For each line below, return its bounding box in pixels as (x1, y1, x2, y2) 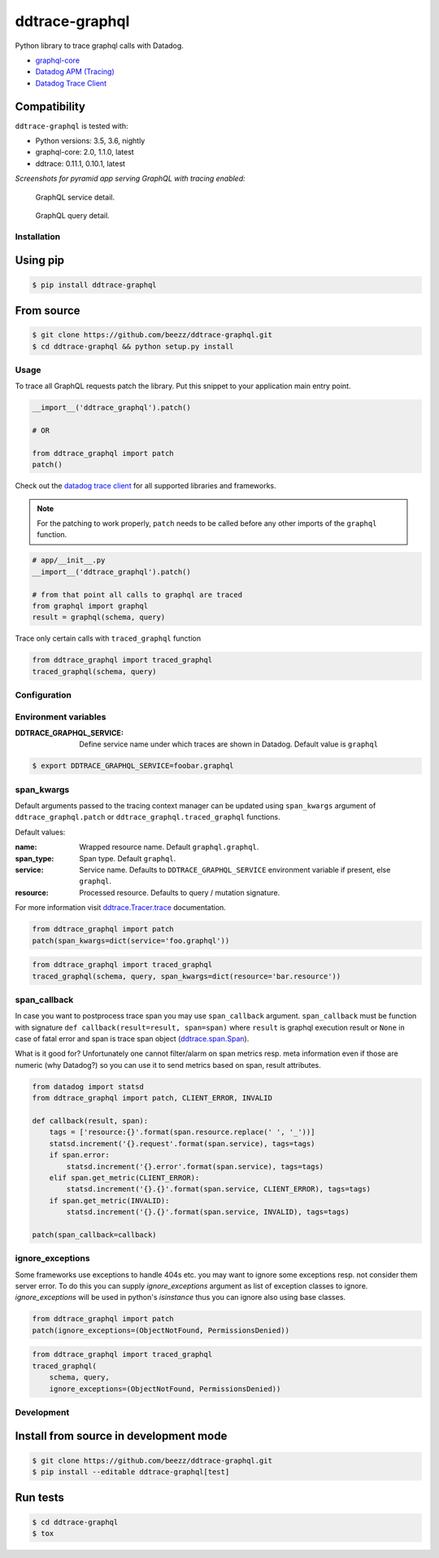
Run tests (15, 1490, 64, 1505)
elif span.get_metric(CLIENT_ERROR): (49, 1173, 200, 1182)
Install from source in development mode (15, 1429, 228, 1443)
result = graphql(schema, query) (32, 613, 166, 622)
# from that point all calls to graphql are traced (32, 590, 243, 599)
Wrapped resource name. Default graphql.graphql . (79, 842, 259, 852)
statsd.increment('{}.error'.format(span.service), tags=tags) (66, 1162, 324, 1171)
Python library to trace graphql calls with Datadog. (15, 41, 185, 50)
